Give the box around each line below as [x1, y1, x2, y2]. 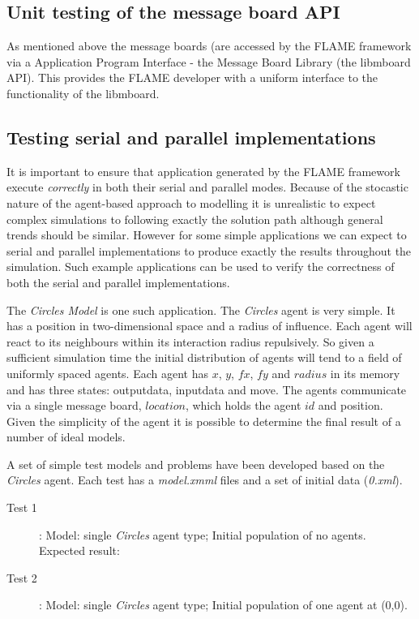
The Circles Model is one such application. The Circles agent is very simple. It [6, 301, 395, 318]
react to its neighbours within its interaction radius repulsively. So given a [6, 333, 374, 350]
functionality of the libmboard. [6, 84, 160, 101]
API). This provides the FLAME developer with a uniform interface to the [6, 69, 378, 86]
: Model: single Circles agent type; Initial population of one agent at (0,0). [39, 596, 408, 613]
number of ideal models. [6, 428, 126, 445]
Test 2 [6, 569, 37, 586]
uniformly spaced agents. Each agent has [6, 364, 208, 381]
